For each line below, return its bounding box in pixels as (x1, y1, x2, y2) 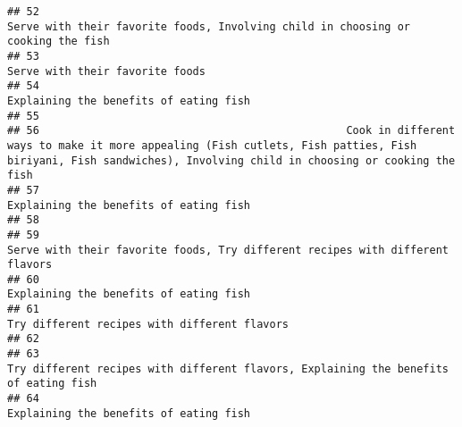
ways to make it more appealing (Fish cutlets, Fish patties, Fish (7, 138, 417, 152)
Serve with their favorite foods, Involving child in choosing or (7, 20, 411, 33)
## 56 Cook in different (7, 124, 456, 138)
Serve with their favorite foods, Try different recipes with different (7, 243, 449, 256)
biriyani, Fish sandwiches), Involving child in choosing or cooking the (7, 154, 456, 167)
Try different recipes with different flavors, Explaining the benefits (7, 362, 449, 375)
